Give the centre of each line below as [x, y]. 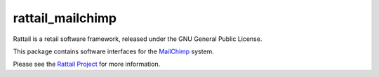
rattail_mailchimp [65, 18]
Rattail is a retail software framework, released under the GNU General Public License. [138, 39]
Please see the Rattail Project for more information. [87, 64]
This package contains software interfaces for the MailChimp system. [113, 51]
